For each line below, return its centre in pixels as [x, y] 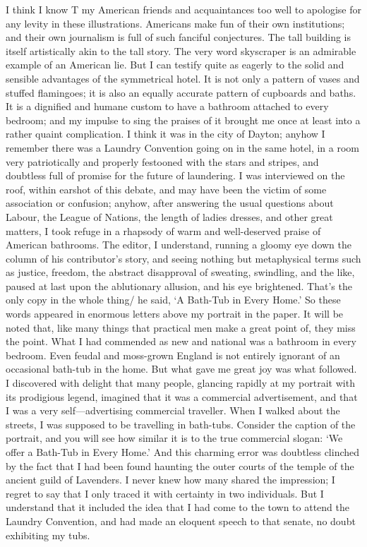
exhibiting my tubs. [48, 535]
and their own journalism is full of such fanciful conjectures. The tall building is [179, 37]
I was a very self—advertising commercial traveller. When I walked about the [173, 410]
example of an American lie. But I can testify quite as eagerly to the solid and [175, 65]
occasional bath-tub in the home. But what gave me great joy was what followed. [181, 369]
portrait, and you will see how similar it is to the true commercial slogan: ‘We [174, 438]
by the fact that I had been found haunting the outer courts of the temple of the [180, 465]
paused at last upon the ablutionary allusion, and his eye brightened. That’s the [179, 285]
